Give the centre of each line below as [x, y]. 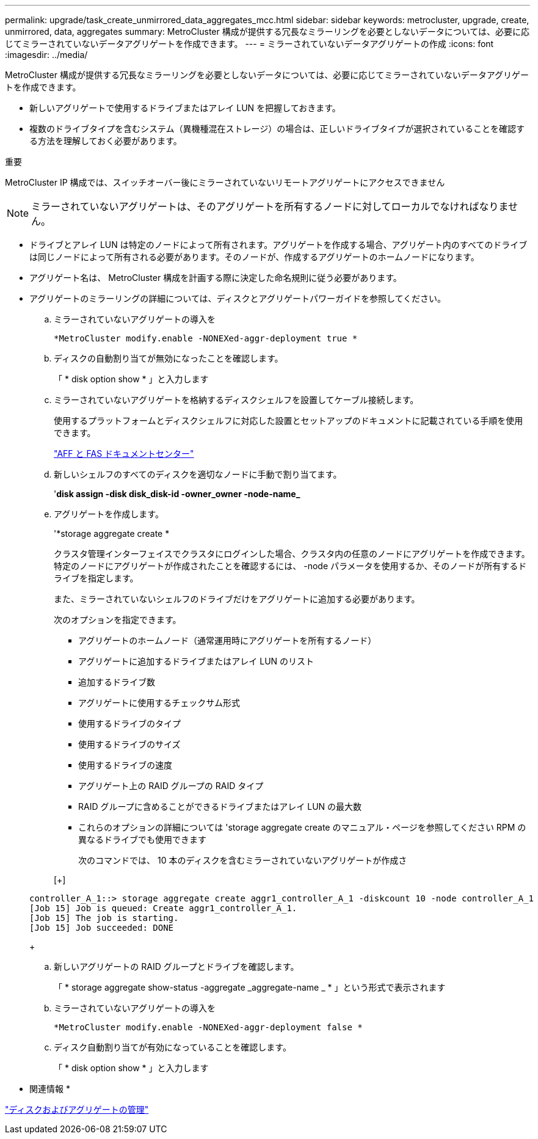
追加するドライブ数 [117, 682]
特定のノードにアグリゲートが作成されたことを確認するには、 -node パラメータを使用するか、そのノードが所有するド [290, 566]
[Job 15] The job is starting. [104, 918]
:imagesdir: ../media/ [46, 55]
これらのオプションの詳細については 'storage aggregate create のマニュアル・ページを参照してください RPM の [302, 827]
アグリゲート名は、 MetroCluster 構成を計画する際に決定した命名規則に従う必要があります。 [216, 278]
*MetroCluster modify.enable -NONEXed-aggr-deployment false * [208, 1027]
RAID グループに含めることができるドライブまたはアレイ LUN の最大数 [220, 806]
